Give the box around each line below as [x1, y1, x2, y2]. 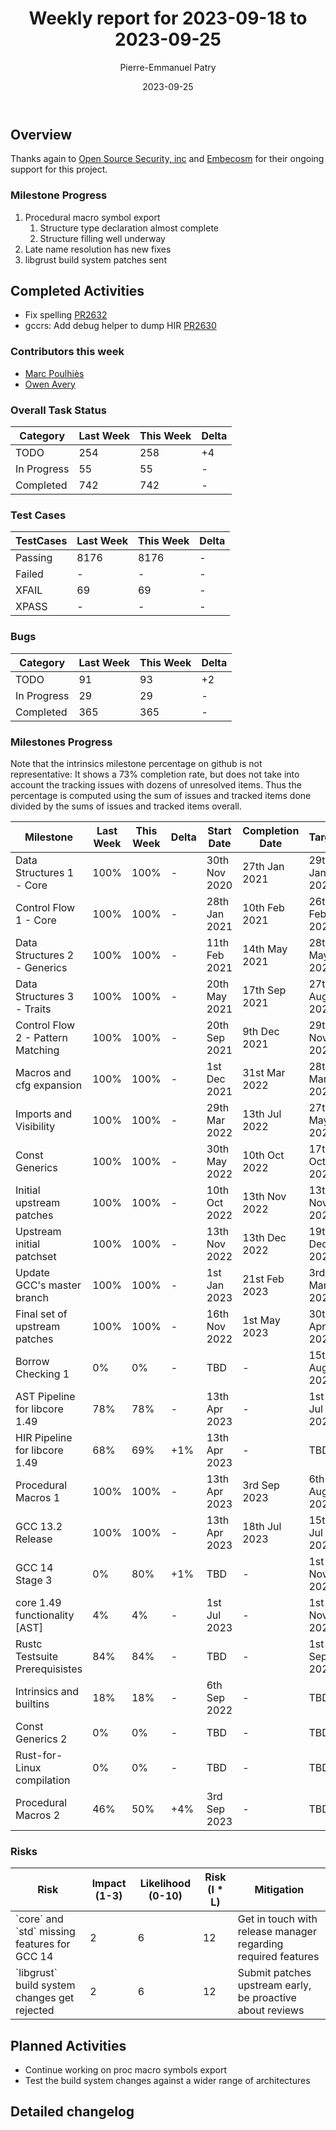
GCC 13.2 [15, 1519, 63, 1533]
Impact [91, 1877, 127, 1891]
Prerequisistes [15, 1662, 83, 1676]
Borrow [15, 1354, 50, 1368]
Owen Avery [24, 378, 76, 390]
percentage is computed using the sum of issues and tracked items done [10, 789, 312, 801]
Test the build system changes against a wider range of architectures [24, 2075, 311, 2087]
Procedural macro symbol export [24, 211, 161, 223]
